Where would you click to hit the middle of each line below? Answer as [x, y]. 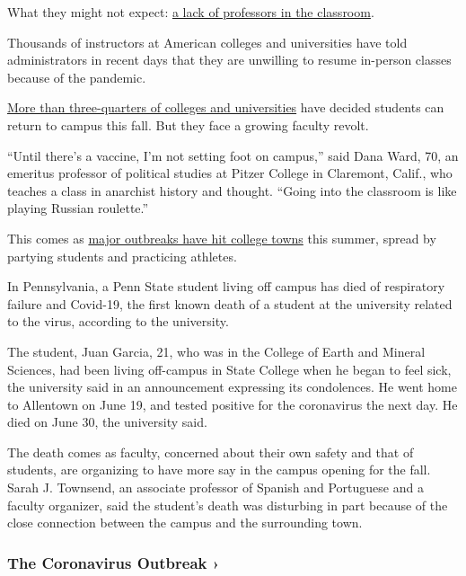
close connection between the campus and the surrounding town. [185, 523]
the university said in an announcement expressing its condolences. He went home [233, 387]
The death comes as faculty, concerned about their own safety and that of [211, 452]
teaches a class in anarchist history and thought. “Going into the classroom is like [232, 190]
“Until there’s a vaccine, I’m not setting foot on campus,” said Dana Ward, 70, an [233, 155]
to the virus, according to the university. [118, 321]
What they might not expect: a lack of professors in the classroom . [191, 12]
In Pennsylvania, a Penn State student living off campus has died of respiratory [226, 286]
